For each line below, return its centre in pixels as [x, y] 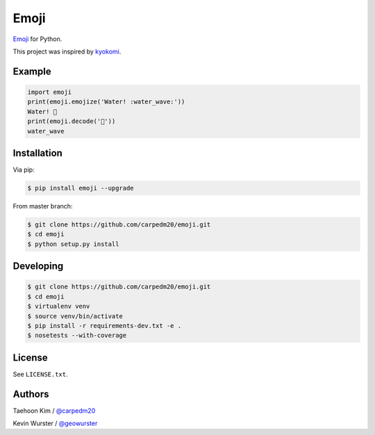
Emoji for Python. [37, 39]
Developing [38, 266]
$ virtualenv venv [59, 306]
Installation [37, 153]
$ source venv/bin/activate [75, 316]
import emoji [50, 92]
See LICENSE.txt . [41, 374]
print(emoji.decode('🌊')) [72, 121]
